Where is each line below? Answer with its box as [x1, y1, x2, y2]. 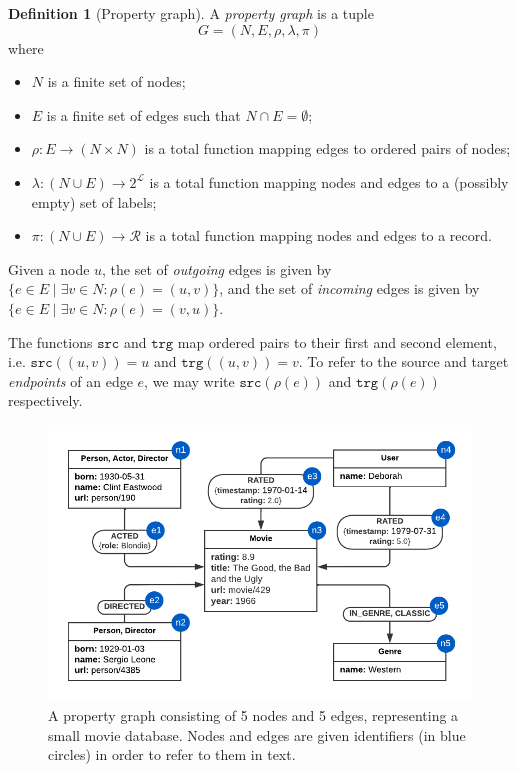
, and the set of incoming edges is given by [219, 278, 480, 299]
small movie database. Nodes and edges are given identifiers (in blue [48, 724, 466, 745]
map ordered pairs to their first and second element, [177, 331, 497, 352]
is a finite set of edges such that [46, 104, 241, 125]
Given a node [8, 258, 90, 279]
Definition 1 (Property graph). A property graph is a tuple [8, 3, 374, 23]
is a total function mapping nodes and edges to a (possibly [149, 171, 509, 192]
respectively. [8, 390, 83, 411]
